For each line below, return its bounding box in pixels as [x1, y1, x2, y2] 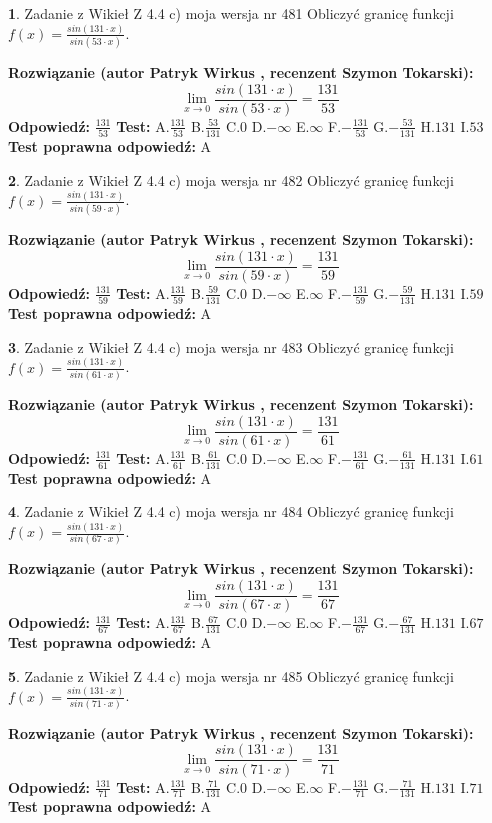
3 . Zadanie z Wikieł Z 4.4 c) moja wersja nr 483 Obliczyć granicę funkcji [8, 336, 454, 357]
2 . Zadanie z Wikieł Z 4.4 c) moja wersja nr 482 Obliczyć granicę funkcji [8, 169, 454, 190]
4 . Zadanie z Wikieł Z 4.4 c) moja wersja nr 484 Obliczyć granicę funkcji [8, 501, 454, 522]
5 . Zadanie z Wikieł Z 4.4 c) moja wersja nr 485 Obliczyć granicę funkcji [8, 665, 454, 686]
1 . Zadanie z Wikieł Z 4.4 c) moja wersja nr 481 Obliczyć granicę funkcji [8, 3, 454, 23]
